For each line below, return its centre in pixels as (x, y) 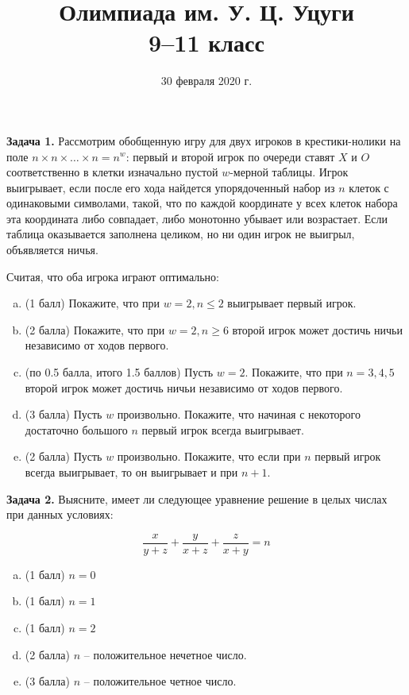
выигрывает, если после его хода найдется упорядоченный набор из (171, 187)
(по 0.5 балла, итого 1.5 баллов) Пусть (119, 372)
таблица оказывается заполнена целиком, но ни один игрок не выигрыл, (181, 234)
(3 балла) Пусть (64, 414)
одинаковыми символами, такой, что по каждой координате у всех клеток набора (202, 203)
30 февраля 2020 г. (206, 81)
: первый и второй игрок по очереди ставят (230, 156)
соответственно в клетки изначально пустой (112, 172)
